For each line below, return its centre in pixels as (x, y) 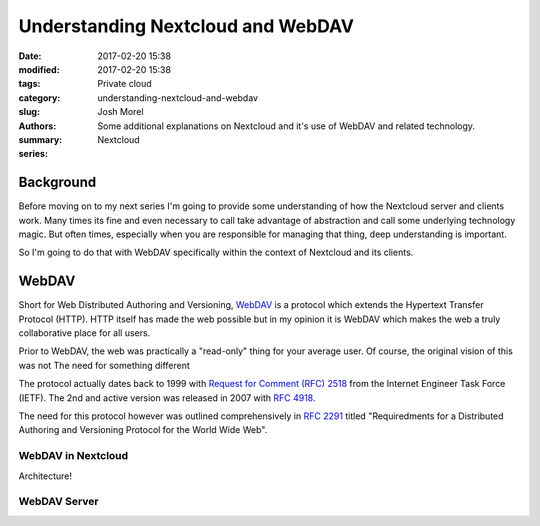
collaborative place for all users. (84, 333)
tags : (29, 84)
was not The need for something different (104, 365)
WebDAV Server (58, 502)
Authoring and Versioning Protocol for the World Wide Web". (143, 430)
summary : (40, 139)
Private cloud (124, 84)
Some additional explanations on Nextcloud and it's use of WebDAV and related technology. (286, 126)
